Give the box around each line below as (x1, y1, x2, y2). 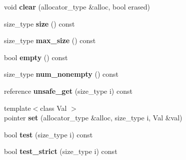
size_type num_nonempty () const (4, 69, 119, 79)
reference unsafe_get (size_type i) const (4, 85, 132, 96)
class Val (40, 102, 67, 113)
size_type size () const (4, 18, 75, 29)
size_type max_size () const (4, 35, 96, 46)
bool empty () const (4, 52, 68, 62)
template (4, 102, 31, 113)
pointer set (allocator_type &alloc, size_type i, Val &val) (4, 112, 182, 123)
